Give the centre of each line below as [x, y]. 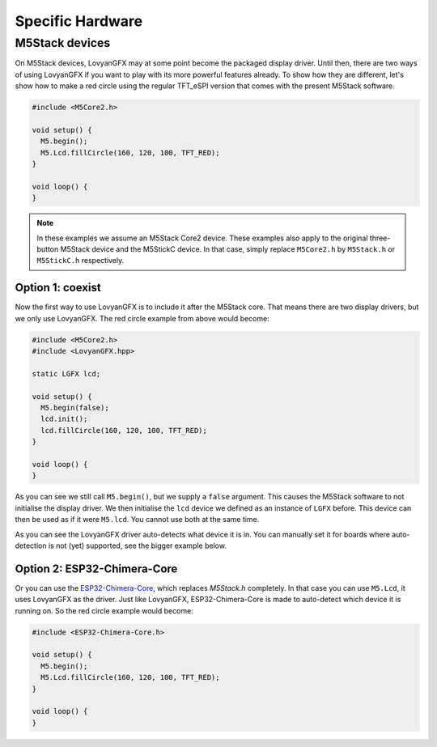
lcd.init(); [64, 419]
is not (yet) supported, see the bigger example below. [137, 545]
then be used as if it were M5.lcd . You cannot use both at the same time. [137, 520]
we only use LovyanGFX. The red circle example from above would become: [142, 318]
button [48, 249]
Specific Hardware [79, 21]
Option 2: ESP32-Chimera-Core [96, 569]
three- [380, 238]
